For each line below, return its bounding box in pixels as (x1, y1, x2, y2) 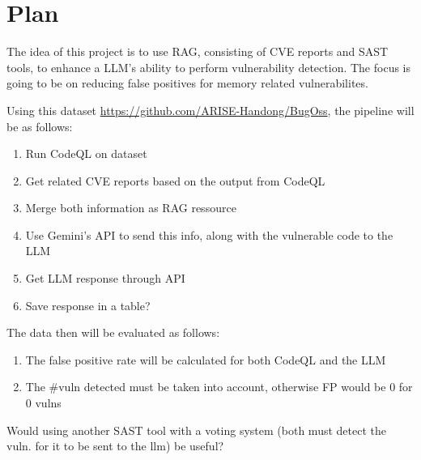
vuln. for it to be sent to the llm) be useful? (6, 437, 224, 454)
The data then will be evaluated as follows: (6, 324, 220, 341)
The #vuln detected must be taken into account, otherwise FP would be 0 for (25, 378, 413, 395)
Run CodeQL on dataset (25, 145, 147, 162)
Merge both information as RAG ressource (25, 199, 236, 216)
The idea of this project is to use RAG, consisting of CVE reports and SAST (6, 43, 389, 60)
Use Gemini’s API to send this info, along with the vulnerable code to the (25, 226, 393, 243)
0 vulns (25, 394, 62, 411)
